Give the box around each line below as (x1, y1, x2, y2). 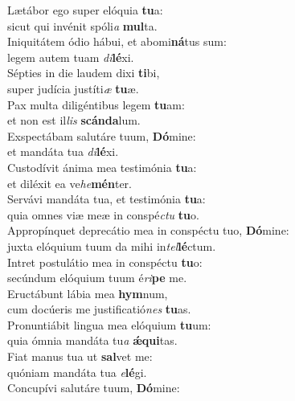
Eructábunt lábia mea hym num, (7, 284, 168, 301)
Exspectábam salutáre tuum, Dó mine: (7, 127, 196, 144)
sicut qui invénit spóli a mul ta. (7, 17, 158, 34)
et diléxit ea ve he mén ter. (7, 174, 132, 191)
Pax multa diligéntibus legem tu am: (7, 96, 185, 113)
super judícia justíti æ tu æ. (7, 80, 139, 96)
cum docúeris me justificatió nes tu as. (7, 301, 191, 317)
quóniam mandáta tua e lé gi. (7, 363, 147, 380)
